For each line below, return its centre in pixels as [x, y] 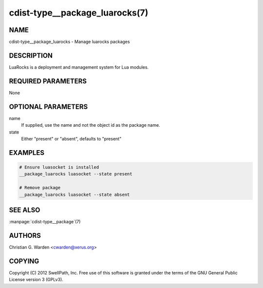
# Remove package [40, 188]
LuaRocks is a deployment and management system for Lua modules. [79, 67]
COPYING [24, 261]
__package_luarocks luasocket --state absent [75, 194]
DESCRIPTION [31, 55]
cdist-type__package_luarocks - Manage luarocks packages [69, 42]
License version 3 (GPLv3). [36, 280]
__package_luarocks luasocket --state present [76, 174]
